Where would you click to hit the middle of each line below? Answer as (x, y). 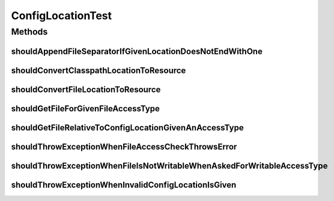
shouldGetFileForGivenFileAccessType (86, 109)
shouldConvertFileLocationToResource (86, 89)
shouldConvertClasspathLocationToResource (99, 70)
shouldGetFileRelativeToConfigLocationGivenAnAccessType (127, 128)
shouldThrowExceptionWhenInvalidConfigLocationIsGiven (124, 185)
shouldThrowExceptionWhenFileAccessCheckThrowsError (124, 147)
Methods (29, 32)
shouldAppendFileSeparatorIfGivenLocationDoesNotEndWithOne (137, 51)
